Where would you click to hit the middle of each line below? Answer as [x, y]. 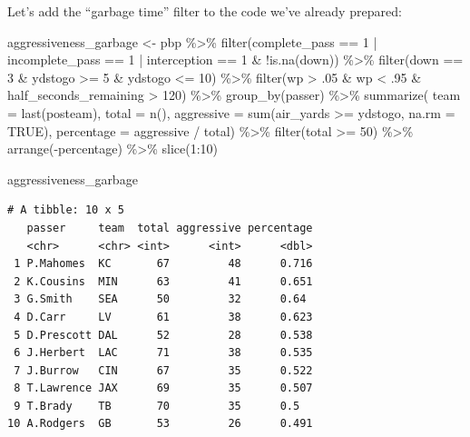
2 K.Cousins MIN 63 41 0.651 [163, 281]
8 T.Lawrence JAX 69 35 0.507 [163, 388]
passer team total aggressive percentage [170, 228]
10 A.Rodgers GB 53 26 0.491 [160, 424]
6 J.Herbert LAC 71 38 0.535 [163, 353]
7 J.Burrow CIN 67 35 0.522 [163, 370]
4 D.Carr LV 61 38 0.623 [163, 317]
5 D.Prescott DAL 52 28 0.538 [163, 335]
